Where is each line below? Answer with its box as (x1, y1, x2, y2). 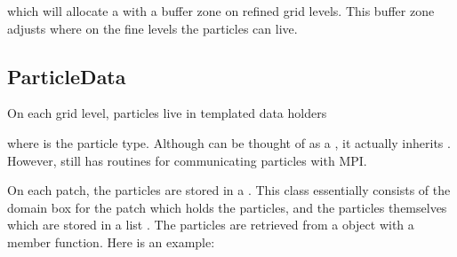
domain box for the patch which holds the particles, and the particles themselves (7, 198, 447, 216)
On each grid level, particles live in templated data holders (7, 104, 327, 122)
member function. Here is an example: (7, 232, 215, 251)
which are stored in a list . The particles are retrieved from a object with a (7, 215, 414, 234)
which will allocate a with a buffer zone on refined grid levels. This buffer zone (7, 2, 435, 19)
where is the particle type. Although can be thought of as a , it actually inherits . (7, 133, 451, 152)
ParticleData (7, 62, 126, 90)
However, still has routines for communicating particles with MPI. (7, 151, 367, 169)
